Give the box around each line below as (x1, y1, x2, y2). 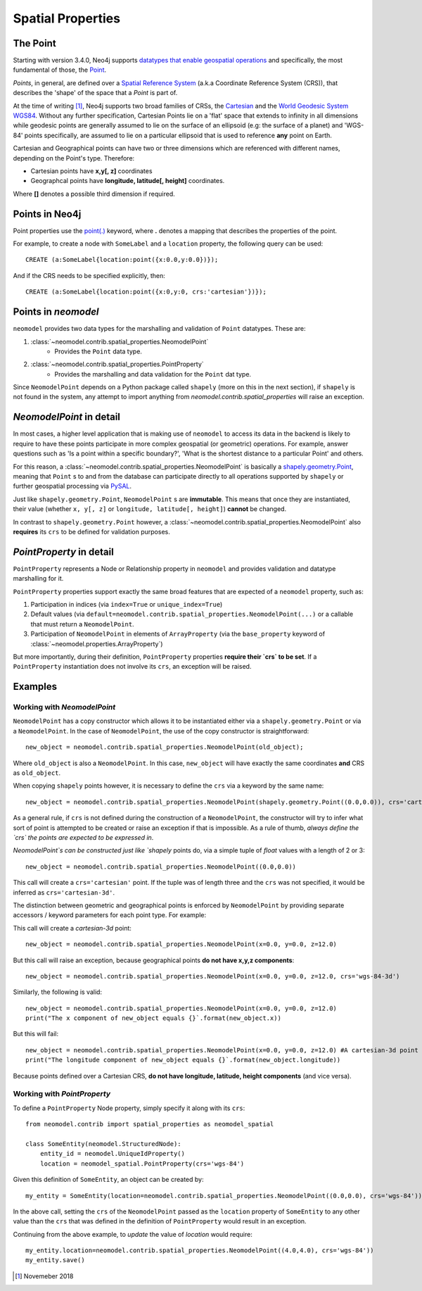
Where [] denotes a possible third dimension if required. (13, 189, 175, 198)
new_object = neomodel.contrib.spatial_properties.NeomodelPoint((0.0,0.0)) (25, 862, 297, 871)
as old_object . (13, 769, 61, 777)
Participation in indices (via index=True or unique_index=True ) (30, 600, 223, 608)
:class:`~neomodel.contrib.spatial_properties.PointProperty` (30, 360, 204, 369)
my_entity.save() (25, 1257, 85, 1264)
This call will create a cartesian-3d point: (13, 924, 132, 932)
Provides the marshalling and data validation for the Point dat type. (54, 370, 252, 378)
